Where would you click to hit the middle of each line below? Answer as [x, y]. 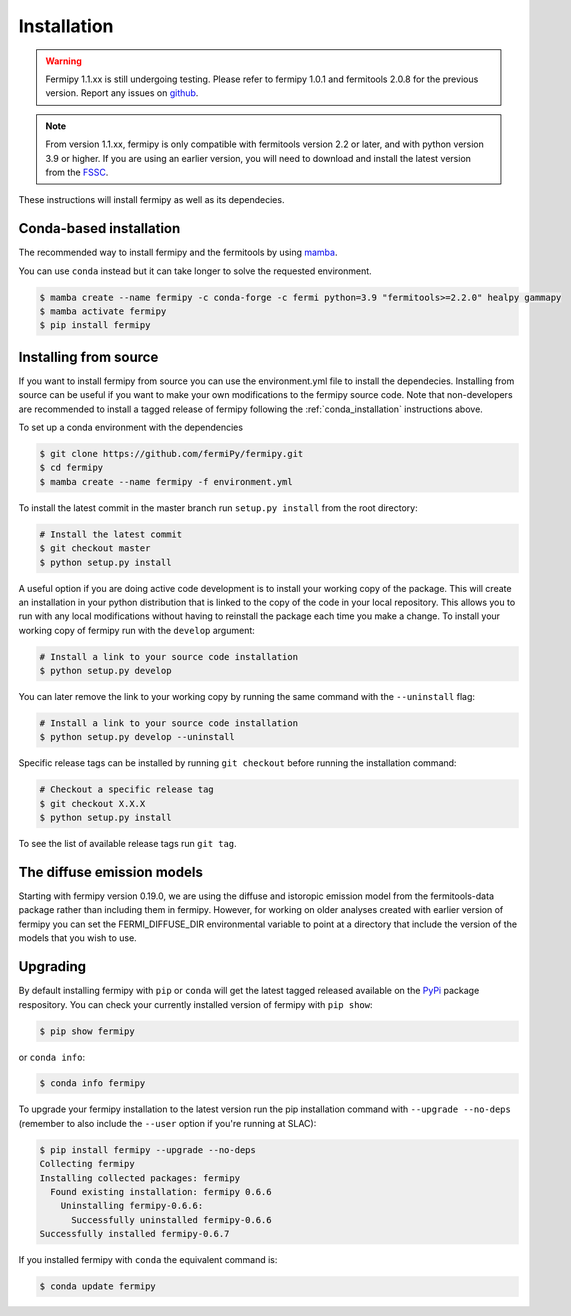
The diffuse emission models [111, 871]
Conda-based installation [99, 228]
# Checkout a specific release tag [126, 789]
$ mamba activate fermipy [103, 311]
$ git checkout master [95, 548]
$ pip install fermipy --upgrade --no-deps [148, 1149]
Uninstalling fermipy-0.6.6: [132, 1206]
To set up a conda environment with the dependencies [131, 427]
